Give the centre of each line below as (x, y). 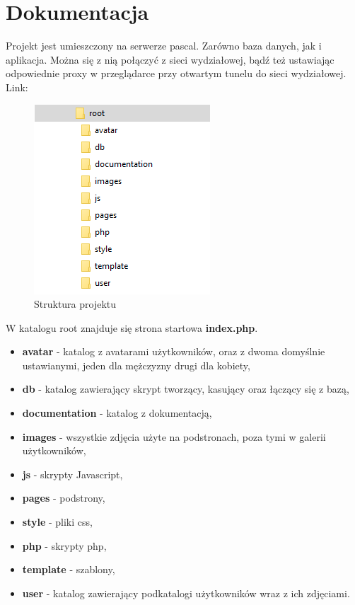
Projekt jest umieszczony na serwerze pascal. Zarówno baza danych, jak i (164, 46)
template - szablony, (69, 569)
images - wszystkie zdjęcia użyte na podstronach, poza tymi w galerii (174, 436)
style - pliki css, (57, 522)
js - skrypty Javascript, (72, 474)
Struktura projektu (75, 304)
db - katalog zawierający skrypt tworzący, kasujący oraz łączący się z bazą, (186, 389)
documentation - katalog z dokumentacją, (117, 413)
